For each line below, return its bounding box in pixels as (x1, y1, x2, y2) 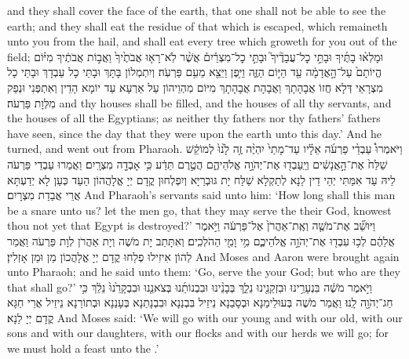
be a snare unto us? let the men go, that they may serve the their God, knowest (7, 201, 392, 218)
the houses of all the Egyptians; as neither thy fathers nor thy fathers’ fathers (7, 110, 381, 126)
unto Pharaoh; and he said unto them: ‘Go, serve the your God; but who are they (7, 263, 400, 280)
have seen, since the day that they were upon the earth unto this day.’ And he (7, 125, 382, 141)
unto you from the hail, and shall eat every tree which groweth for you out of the (7, 33, 397, 49)
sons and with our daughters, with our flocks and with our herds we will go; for (7, 325, 389, 341)
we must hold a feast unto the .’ (7, 340, 159, 357)
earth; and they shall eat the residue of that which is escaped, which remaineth (7, 17, 388, 34)
